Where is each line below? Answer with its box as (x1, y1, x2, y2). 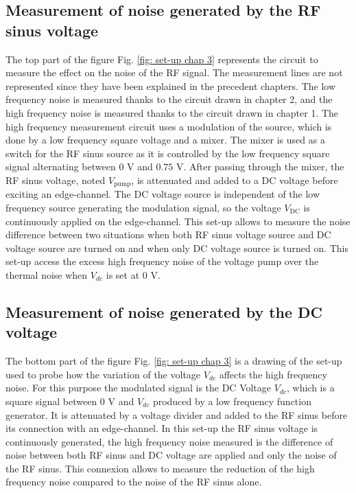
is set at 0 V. (106, 267, 161, 282)
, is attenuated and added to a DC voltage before (131, 172, 338, 187)
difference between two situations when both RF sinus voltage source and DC (5, 227, 331, 242)
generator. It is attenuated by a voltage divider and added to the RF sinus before (5, 407, 348, 422)
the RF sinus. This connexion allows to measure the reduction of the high (5, 461, 315, 475)
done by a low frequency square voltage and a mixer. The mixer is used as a (5, 133, 325, 147)
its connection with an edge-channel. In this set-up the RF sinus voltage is (5, 421, 318, 435)
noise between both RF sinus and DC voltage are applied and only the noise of (5, 448, 337, 462)
